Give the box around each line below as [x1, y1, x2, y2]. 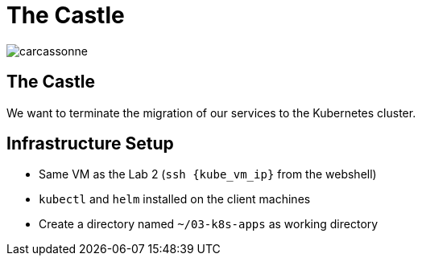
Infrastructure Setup [6, 133, 174, 154]
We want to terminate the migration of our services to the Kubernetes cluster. [6, 105, 416, 120]
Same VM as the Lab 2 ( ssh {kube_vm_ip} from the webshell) [39, 167, 377, 182]
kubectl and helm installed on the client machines [39, 192, 311, 207]
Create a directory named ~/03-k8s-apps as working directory [39, 217, 379, 231]
